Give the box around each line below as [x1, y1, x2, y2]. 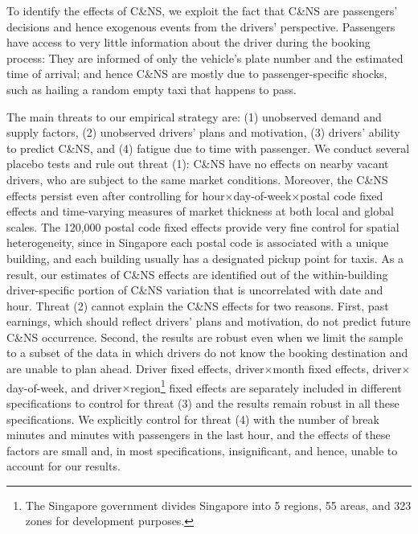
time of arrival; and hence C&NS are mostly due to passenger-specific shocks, [6, 65, 387, 82]
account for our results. [6, 458, 121, 474]
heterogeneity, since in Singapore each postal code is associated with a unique [6, 234, 389, 251]
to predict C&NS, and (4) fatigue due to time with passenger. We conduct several [6, 139, 410, 156]
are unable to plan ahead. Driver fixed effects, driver [6, 360, 264, 377]
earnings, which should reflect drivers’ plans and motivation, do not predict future [6, 313, 411, 330]
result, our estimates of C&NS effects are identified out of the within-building [6, 265, 388, 282]
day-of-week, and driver [6, 379, 122, 396]
